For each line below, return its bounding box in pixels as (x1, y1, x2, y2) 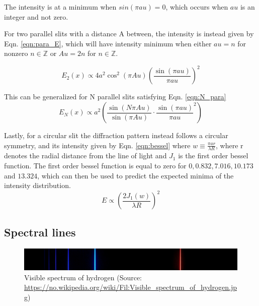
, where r (216, 140, 243, 150)
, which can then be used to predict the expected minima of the (37, 170, 234, 180)
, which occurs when (165, 2, 228, 12)
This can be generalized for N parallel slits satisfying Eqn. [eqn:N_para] (4, 91, 226, 102)
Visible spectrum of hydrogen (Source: (24, 272, 142, 282)
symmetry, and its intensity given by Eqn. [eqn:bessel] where (4, 140, 191, 150)
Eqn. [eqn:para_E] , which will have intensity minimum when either (4, 38, 212, 48)
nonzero (4, 48, 28, 58)
